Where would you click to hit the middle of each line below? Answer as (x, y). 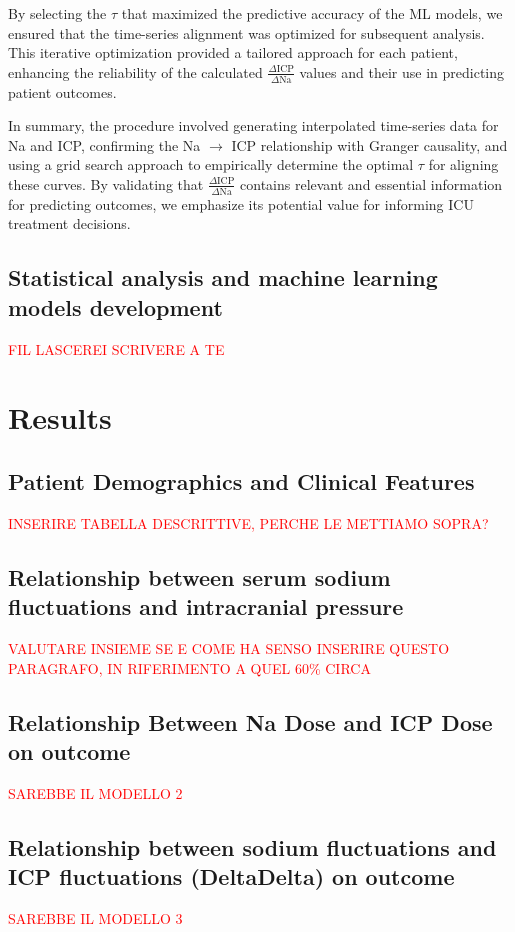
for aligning (463, 164)
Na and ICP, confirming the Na (104, 144)
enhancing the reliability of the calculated (135, 71)
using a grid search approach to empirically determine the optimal (211, 164)
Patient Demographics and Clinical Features (241, 480)
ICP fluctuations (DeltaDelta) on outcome (231, 876)
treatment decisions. (69, 223)
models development (115, 306)
